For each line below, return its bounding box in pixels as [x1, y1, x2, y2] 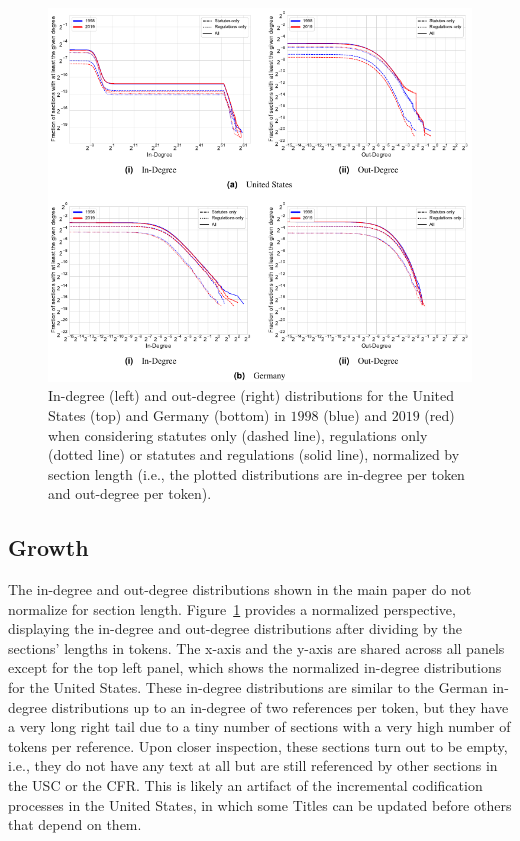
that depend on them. [8, 814, 142, 835]
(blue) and [323, 404, 387, 425]
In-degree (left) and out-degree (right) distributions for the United [48, 385, 454, 406]
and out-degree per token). [48, 483, 212, 504]
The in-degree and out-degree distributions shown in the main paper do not [8, 579, 472, 600]
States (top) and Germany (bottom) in [48, 404, 286, 425]
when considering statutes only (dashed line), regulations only [48, 424, 428, 445]
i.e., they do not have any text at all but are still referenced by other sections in [8, 755, 498, 776]
